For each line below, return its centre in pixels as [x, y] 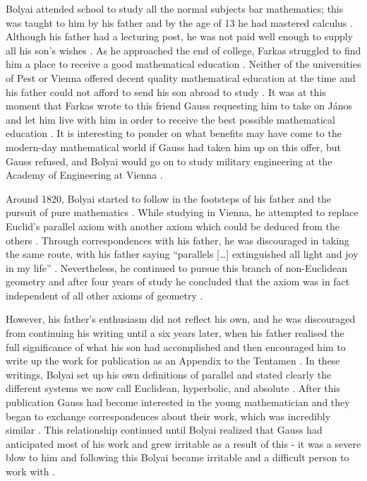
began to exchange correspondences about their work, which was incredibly [168, 416]
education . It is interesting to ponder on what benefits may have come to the [174, 133]
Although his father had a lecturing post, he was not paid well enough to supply [179, 36]
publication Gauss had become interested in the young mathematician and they [178, 402]
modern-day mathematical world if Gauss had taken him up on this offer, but [173, 147]
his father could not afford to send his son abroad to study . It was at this [166, 91]
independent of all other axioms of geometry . [104, 295]
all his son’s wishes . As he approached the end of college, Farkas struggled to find [183, 50]
